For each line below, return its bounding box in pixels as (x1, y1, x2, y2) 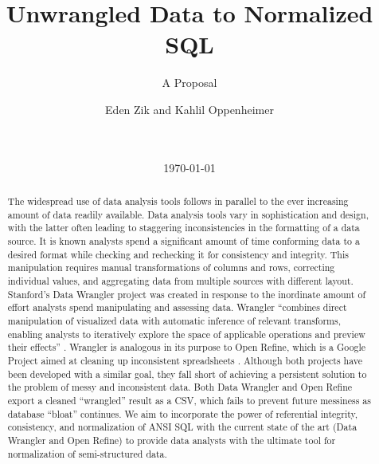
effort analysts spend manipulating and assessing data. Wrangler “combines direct (7, 301, 347, 314)
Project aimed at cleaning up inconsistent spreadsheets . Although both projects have (7, 353, 363, 367)
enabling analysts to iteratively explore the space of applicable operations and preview (7, 327, 365, 340)
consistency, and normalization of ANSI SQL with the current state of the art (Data (7, 420, 358, 434)
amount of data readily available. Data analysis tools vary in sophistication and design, (7, 207, 369, 221)
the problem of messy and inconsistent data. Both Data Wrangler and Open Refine (7, 380, 353, 394)
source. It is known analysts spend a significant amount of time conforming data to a (7, 234, 360, 248)
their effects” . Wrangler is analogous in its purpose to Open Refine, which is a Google (7, 340, 366, 354)
